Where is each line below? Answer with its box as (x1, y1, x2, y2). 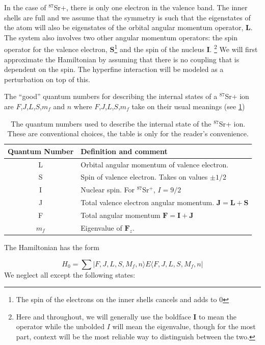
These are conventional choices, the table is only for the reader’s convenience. (7, 128, 249, 139)
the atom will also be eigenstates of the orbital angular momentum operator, (4, 22, 244, 33)
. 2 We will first (209, 42, 258, 55)
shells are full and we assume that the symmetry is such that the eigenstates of (4, 12, 251, 22)
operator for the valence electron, (4, 44, 108, 55)
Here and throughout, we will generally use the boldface (16, 311, 191, 322)
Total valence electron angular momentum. (81, 197, 215, 208)
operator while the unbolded (16, 321, 104, 332)
